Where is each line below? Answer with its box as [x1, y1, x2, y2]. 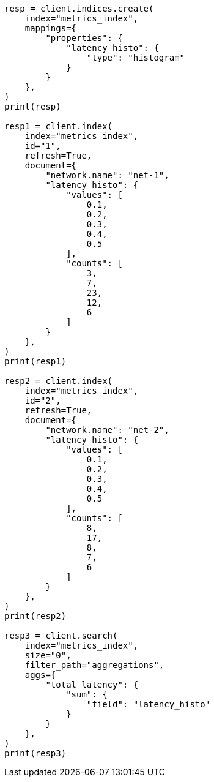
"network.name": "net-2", [45, 425, 169, 435]
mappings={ [24, 23, 77, 33]
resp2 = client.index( [4, 376, 113, 386]
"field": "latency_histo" [86, 699, 211, 709]
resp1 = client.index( [4, 121, 113, 131]
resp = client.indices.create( [4, 4, 154, 13]
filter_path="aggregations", [24, 660, 164, 670]
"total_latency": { [45, 680, 139, 690]
